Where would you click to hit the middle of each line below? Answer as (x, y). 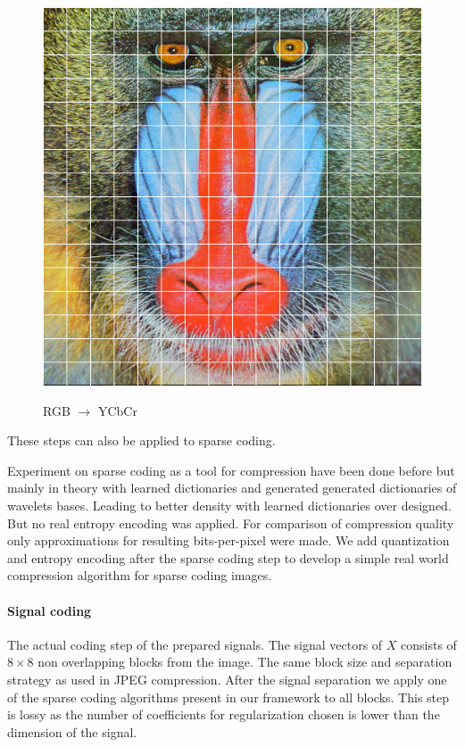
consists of (429, 644)
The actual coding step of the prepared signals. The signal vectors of (195, 644)
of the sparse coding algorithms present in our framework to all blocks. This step (228, 697)
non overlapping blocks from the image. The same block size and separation (245, 662)
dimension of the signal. (72, 731)
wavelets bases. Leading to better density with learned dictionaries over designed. (229, 505)
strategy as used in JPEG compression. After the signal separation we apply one (227, 679)
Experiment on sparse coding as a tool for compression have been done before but (231, 470)
